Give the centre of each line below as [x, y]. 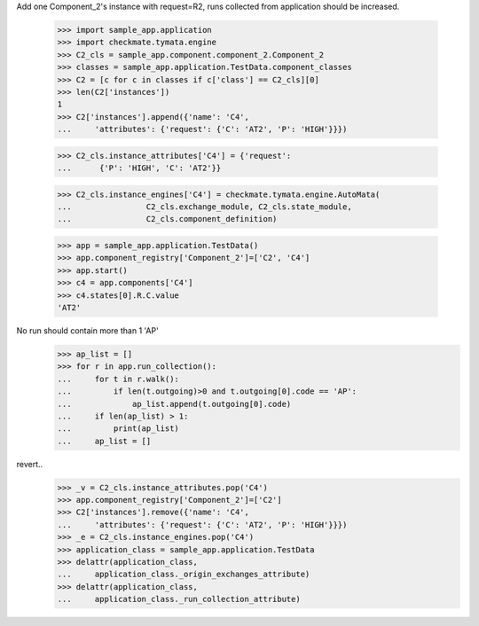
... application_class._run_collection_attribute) [179, 599]
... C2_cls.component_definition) [167, 219]
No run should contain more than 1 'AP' [87, 330]
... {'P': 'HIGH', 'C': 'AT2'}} [139, 168]
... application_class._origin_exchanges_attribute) [184, 575]
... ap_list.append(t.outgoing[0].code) [174, 404]
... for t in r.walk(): [118, 379]
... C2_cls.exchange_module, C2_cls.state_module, [204, 207]
